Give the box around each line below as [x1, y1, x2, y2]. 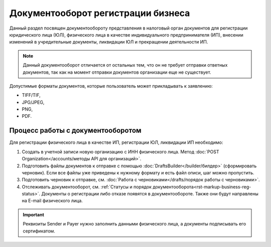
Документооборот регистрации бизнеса [9, 8, 190, 19]
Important [23, 211, 45, 217]
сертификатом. [23, 228, 55, 234]
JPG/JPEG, [22, 99, 45, 105]
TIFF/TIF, [22, 92, 41, 98]
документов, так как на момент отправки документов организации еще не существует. [23, 69, 211, 75]
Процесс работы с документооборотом [9, 126, 142, 135]
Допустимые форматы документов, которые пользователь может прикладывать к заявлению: [9, 83, 213, 89]
